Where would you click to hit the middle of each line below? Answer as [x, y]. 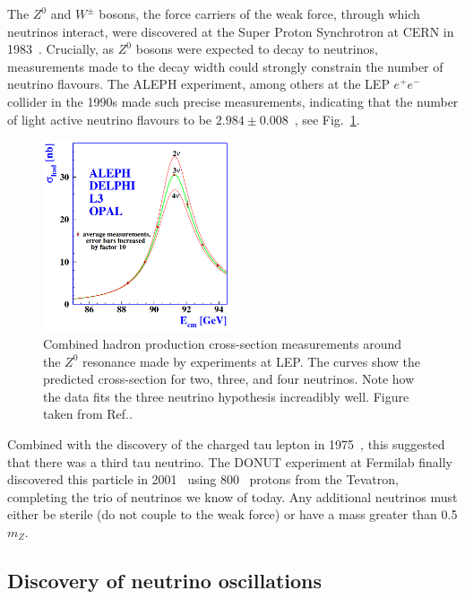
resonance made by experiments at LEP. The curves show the [252, 361]
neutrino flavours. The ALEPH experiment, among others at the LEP [198, 84]
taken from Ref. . [88, 414]
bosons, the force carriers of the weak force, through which [259, 13]
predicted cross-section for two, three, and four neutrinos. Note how [229, 379]
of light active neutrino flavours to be [110, 119]
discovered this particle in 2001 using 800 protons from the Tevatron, [203, 479]
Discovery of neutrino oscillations [165, 580]
